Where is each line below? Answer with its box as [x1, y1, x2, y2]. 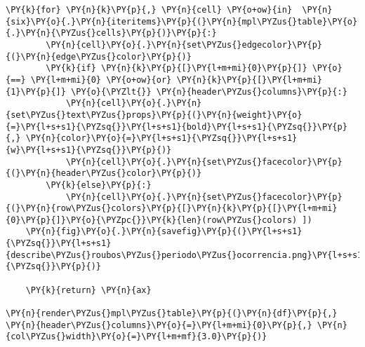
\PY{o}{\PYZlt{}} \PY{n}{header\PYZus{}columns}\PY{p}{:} [71, 86, 347, 97]
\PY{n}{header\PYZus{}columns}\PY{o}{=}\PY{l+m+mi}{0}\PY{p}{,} [6, 320, 312, 330]
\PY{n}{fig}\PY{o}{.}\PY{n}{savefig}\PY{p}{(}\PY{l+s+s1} [25, 226, 303, 237]
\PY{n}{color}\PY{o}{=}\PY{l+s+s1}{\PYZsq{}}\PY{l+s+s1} [25, 133, 298, 144]
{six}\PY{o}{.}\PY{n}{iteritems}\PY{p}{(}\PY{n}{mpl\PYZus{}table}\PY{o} [6, 16, 358, 27]
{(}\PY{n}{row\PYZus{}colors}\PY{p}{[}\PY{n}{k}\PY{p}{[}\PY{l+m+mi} [6, 203, 338, 214]
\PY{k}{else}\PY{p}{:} [46, 179, 152, 190]
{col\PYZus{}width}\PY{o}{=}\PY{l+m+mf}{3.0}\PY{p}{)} [6, 332, 267, 342]
